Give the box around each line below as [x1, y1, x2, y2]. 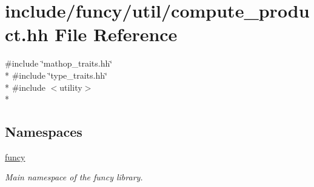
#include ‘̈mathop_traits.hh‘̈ [5, 57, 113, 70]
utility [59, 80, 82, 93]
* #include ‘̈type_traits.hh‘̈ [5, 68, 107, 81]
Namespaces [5, 122, 82, 141]
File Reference [55, 22, 178, 47]
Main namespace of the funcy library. [5, 171, 143, 183]
